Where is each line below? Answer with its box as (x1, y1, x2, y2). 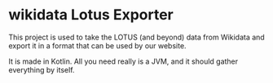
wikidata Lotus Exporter (8, 6, 174, 24)
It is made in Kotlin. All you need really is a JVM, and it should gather (8, 56, 239, 66)
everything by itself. (8, 64, 75, 74)
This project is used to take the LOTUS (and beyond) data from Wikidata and (8, 32, 265, 42)
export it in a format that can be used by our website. (8, 40, 187, 50)
